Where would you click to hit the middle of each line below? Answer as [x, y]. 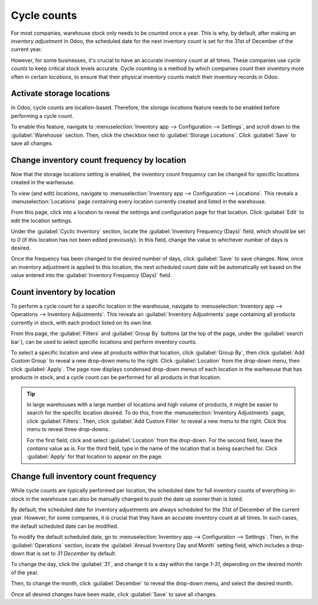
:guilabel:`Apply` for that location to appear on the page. [95, 456]
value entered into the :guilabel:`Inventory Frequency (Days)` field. [91, 275]
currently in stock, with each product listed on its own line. [82, 323]
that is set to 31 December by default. [71, 553]
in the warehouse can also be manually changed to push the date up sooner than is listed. [135, 499]
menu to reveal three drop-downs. [68, 429]
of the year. [25, 573]
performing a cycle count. [42, 116]
